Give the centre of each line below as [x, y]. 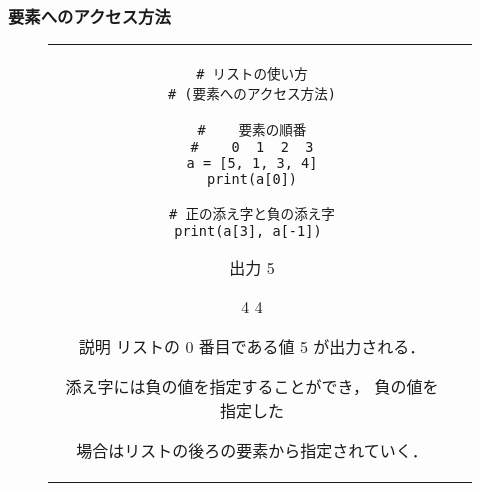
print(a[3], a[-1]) [248, 231]
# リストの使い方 [252, 74]
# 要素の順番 [252, 130]
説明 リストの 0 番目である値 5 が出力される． [252, 347]
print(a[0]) [252, 179]
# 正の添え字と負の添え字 [252, 214]
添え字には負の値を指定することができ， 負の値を [252, 387]
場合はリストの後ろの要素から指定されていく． [252, 451]
